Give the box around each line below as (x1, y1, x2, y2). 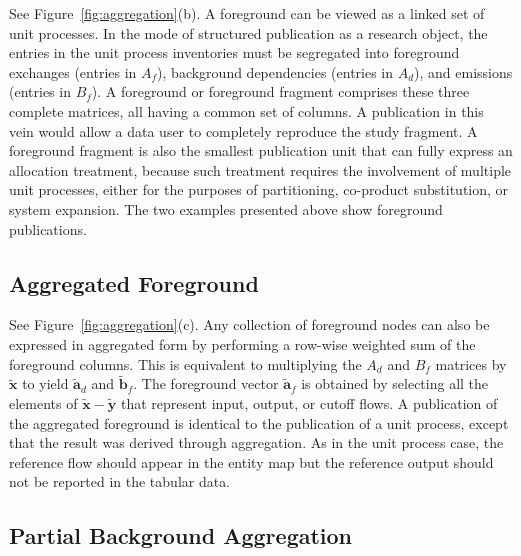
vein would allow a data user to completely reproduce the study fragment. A (9, 120, 478, 141)
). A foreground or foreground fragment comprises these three (91, 81, 470, 102)
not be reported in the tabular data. (9, 471, 231, 492)
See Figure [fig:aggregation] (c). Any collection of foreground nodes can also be (9, 314, 490, 335)
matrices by (435, 353, 507, 374)
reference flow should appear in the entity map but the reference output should (9, 451, 494, 472)
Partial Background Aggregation (9, 520, 353, 551)
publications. (9, 218, 87, 239)
